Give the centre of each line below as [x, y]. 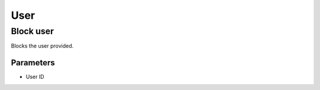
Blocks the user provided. [42, 46]
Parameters [33, 63]
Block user [33, 31]
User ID [35, 77]
